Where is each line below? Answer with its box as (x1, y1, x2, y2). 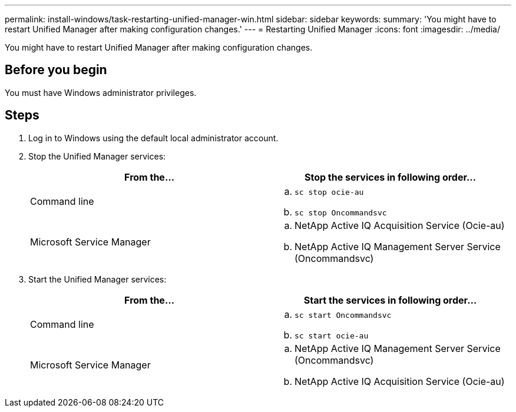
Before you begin (5, 62, 107, 78)
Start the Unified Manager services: (28, 274, 167, 284)
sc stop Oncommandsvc (295, 208, 387, 217)
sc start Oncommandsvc (295, 310, 392, 320)
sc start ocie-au (295, 331, 369, 340)
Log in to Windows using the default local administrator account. (28, 132, 279, 143)
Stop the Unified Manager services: (28, 151, 166, 161)
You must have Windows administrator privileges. (5, 87, 197, 98)
